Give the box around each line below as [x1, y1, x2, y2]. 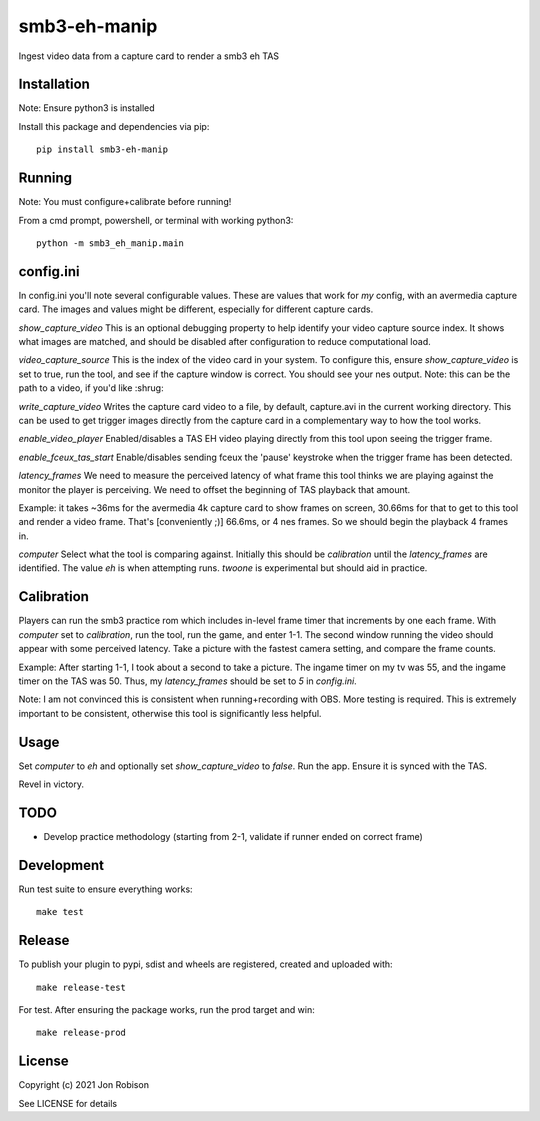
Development [18, 856, 105, 874]
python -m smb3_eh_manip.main [36, 237, 185, 249]
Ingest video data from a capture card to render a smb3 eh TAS [18, 50, 280, 62]
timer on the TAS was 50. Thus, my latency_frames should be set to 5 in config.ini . [18, 675, 357, 687]
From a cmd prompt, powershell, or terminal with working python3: [18, 214, 294, 226]
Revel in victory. [18, 778, 85, 790]
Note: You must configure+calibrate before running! [18, 196, 232, 208]
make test [36, 906, 84, 918]
